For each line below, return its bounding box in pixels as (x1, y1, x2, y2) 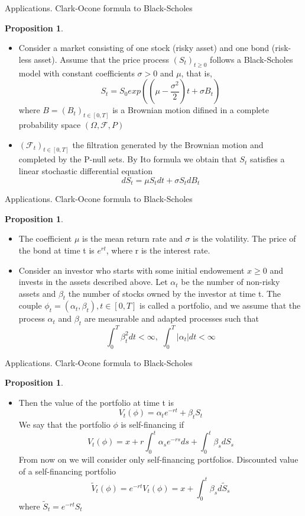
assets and (18, 287, 56, 299)
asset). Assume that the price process (34, 53, 169, 65)
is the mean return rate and (82, 232, 183, 245)
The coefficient (18, 232, 72, 245)
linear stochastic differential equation (18, 165, 152, 177)
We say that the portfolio (18, 418, 111, 431)
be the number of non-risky (181, 275, 280, 288)
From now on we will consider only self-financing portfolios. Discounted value (18, 453, 298, 466)
